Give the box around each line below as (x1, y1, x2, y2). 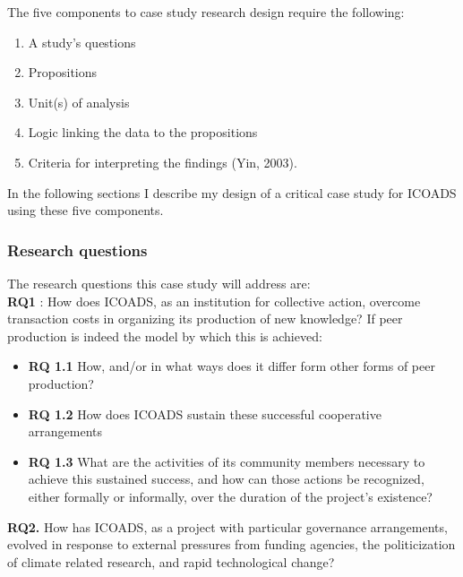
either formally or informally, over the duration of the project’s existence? (28, 487, 433, 505)
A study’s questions (28, 32, 136, 51)
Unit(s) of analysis (28, 92, 130, 111)
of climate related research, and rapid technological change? (7, 552, 335, 571)
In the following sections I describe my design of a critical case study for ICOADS (7, 183, 457, 202)
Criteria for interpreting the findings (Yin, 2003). (28, 152, 297, 171)
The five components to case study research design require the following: (7, 3, 405, 21)
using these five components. (7, 201, 164, 220)
